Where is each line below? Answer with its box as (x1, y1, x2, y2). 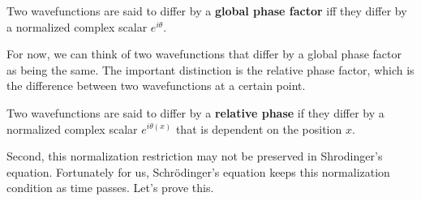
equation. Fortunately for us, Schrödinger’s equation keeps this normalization (6, 163, 390, 180)
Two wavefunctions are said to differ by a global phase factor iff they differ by (6, 2, 407, 19)
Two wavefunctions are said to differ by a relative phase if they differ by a (6, 104, 384, 121)
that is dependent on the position (175, 120, 342, 137)
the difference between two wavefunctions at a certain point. (6, 77, 306, 94)
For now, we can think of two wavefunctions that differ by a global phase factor (6, 45, 402, 62)
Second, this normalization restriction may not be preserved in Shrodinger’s (6, 148, 383, 165)
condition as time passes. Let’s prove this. (6, 179, 214, 196)
